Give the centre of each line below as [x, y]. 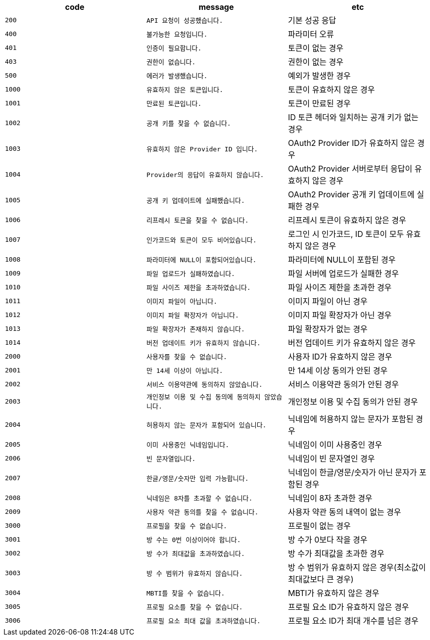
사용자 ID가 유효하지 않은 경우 [340, 357]
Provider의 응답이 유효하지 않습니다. [205, 175]
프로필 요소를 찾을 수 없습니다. [194, 607]
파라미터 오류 [311, 34]
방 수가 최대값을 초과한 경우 [336, 553]
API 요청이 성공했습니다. [185, 20]
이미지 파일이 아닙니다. [182, 301]
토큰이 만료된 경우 [319, 103]
